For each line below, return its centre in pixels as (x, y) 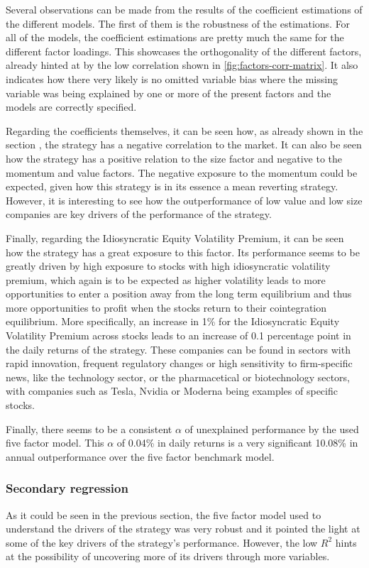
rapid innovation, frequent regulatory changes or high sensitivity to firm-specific (179, 363)
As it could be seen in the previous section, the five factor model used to (164, 514)
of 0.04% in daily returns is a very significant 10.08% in (237, 443)
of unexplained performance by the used (272, 428)
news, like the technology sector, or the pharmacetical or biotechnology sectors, (178, 377)
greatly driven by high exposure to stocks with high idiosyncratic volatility (168, 266)
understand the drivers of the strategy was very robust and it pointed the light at (183, 529)
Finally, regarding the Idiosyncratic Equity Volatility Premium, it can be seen (175, 237)
